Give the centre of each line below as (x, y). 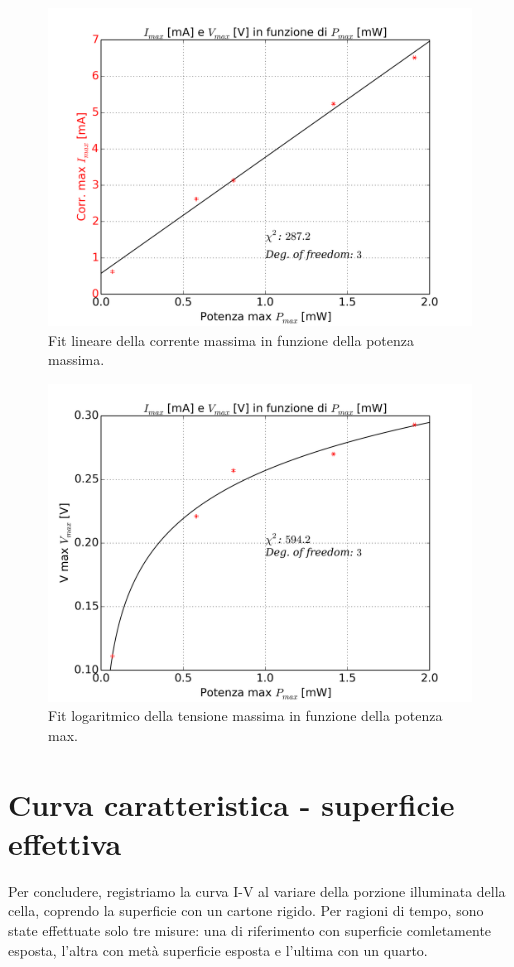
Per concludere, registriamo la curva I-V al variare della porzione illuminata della (257, 890)
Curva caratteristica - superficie (231, 803)
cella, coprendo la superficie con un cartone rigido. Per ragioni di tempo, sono (246, 910)
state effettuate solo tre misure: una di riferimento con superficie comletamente (250, 930)
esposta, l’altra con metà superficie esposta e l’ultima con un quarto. (218, 949)
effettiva (65, 842)
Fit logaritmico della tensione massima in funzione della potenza (245, 715)
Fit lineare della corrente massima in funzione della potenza (231, 339)
